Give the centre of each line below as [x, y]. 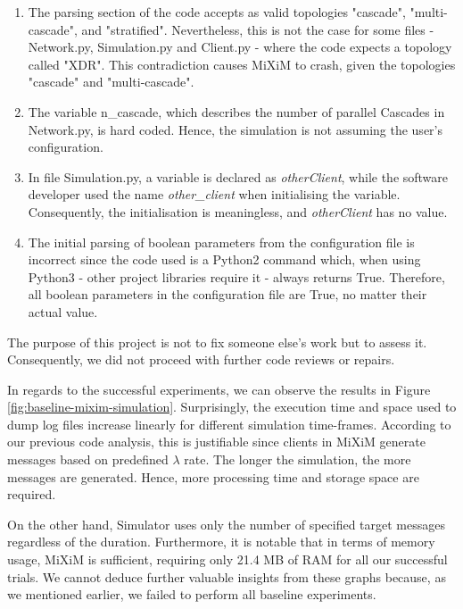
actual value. [63, 311]
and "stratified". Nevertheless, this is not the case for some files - [258, 29]
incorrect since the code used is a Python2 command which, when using [224, 259]
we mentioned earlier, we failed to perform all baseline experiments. [192, 594]
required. [32, 494]
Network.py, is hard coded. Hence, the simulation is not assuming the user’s [235, 129]
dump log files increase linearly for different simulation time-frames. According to [229, 424]
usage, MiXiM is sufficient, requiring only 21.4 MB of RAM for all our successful [227, 559]
